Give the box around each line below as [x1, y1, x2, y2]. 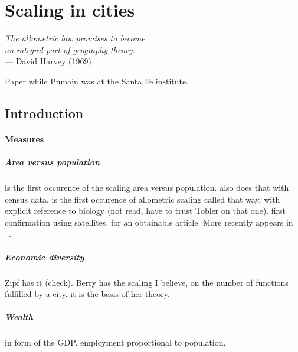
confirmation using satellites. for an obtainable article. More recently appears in [5, 216, 293, 228]
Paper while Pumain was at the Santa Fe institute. [5, 74, 189, 87]
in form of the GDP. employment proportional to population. [5, 336, 226, 348]
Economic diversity [5, 250, 84, 263]
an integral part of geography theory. [5, 43, 135, 56]
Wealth [5, 311, 33, 323]
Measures [5, 132, 44, 145]
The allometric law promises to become [5, 32, 145, 44]
